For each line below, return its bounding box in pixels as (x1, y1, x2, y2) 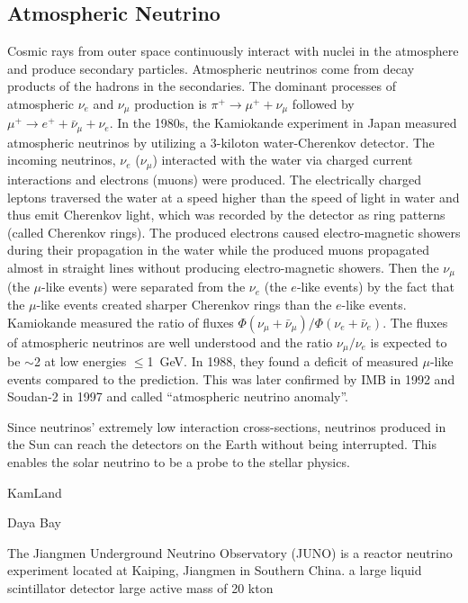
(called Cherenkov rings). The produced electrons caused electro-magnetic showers (7, 222, 461, 241)
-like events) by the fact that (296, 277, 454, 296)
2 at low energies (33, 352, 127, 370)
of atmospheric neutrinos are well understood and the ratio (7, 332, 333, 351)
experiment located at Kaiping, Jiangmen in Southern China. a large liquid (7, 561, 422, 580)
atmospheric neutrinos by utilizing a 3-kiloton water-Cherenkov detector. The (7, 132, 435, 151)
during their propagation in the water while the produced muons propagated (7, 240, 429, 259)
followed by (292, 94, 355, 112)
